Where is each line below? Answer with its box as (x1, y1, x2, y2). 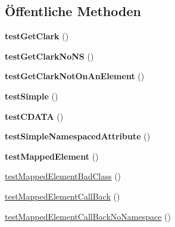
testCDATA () (5, 110, 64, 122)
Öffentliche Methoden (5, 2, 141, 20)
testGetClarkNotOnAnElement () (5, 70, 145, 82)
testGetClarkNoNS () (5, 49, 94, 62)
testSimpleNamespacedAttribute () (5, 130, 151, 142)
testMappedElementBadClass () (5, 170, 121, 182)
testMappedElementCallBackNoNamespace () (5, 210, 171, 222)
